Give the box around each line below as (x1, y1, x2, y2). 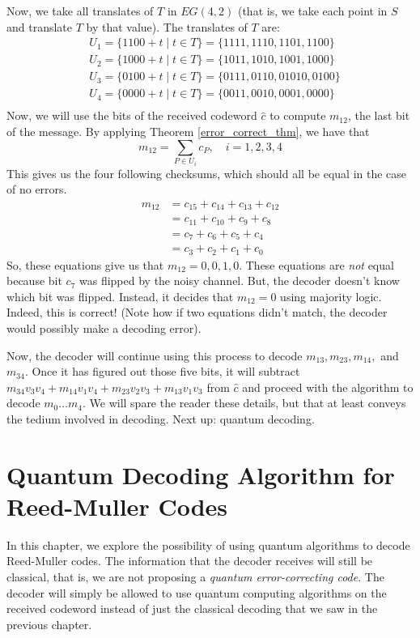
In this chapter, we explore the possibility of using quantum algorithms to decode (6, 536, 410, 553)
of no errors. (6, 181, 67, 198)
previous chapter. (6, 615, 92, 632)
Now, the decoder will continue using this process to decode (6, 347, 303, 364)
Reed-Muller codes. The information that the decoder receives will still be (6, 552, 373, 569)
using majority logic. (280, 287, 382, 304)
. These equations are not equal (239, 256, 394, 273)
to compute (269, 107, 326, 124)
